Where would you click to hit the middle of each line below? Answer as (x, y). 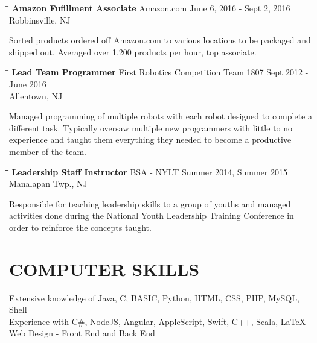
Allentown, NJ (36, 96)
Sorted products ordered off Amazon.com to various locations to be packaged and (160, 40)
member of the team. (48, 151)
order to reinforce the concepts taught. (80, 227)
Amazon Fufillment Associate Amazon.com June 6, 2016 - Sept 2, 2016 (151, 8)
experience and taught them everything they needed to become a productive (150, 140)
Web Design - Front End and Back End (82, 333)
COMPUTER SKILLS (104, 269)
